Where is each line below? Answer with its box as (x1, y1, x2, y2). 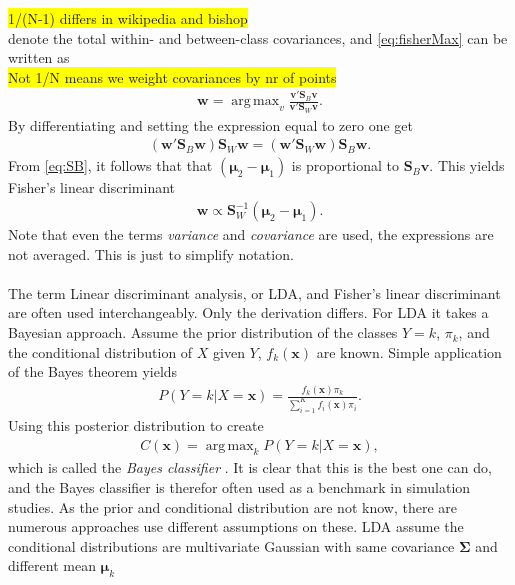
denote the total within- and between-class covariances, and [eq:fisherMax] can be (8, 27, 508, 48)
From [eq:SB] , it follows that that (8, 155, 213, 176)
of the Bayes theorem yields (8, 361, 178, 382)
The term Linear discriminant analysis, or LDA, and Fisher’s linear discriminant (8, 282, 501, 303)
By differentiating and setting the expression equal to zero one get (8, 114, 413, 135)
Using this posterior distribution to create (8, 415, 264, 436)
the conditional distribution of (8, 341, 193, 362)
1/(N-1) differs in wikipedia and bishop (8, 8, 248, 28)
